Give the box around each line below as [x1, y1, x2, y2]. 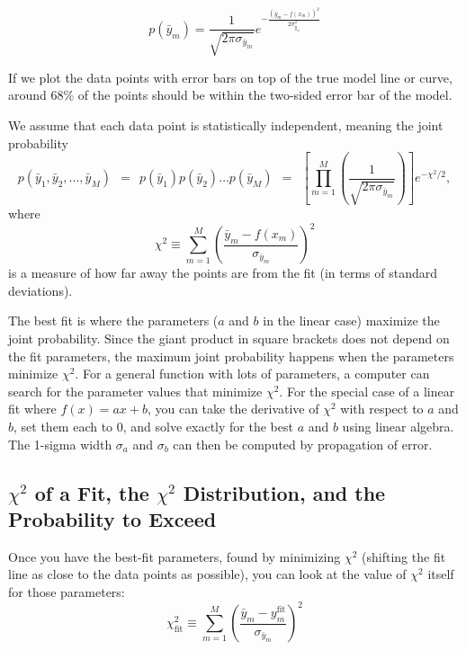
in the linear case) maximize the [263, 311, 440, 330]
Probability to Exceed [8, 504, 217, 532]
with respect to [340, 399, 424, 418]
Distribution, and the [183, 478, 386, 506]
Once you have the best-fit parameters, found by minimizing [8, 547, 341, 565]
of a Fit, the [34, 478, 149, 506]
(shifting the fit [362, 547, 446, 565]
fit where [8, 399, 57, 418]
